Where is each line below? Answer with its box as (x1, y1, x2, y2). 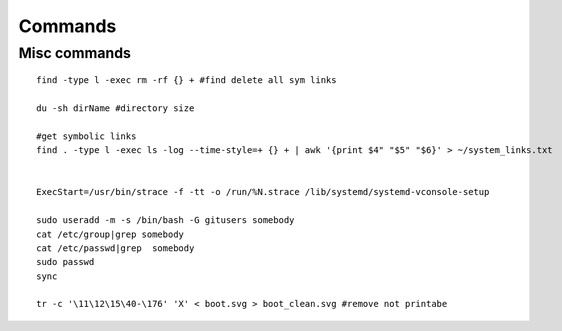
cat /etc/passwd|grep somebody (36, 242, 195, 254)
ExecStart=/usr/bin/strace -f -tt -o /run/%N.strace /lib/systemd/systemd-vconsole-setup (36, 186, 490, 198)
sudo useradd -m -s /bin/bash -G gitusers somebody (36, 215, 295, 226)
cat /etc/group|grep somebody (36, 228, 185, 240)
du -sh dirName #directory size (36, 102, 195, 114)
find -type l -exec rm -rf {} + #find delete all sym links (36, 75, 337, 86)
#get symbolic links (36, 130, 137, 142)
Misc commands (18, 44, 132, 62)
